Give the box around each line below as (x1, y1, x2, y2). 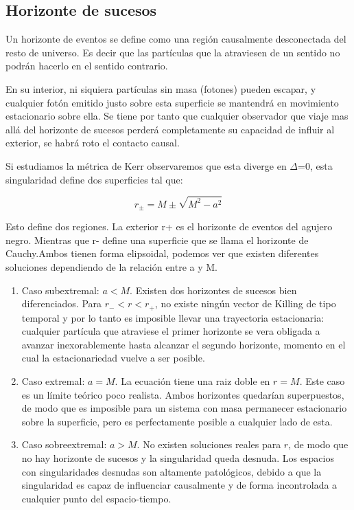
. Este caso (299, 374, 345, 388)
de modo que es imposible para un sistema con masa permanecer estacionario (21, 401, 347, 415)
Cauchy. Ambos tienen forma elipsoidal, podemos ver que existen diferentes (5, 246, 319, 260)
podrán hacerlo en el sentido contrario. (5, 58, 168, 73)
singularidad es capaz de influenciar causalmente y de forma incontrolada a (21, 478, 338, 492)
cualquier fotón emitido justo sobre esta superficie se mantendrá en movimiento (5, 95, 339, 109)
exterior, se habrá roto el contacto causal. (5, 135, 180, 150)
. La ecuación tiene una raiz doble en (115, 374, 270, 388)
